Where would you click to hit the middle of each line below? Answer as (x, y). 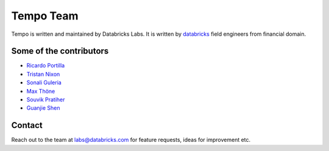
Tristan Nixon (43, 74)
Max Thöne (41, 91)
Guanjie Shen (43, 108)
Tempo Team (45, 16)
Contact (27, 125)
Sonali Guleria (44, 82)
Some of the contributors (60, 51)
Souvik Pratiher (46, 99)
